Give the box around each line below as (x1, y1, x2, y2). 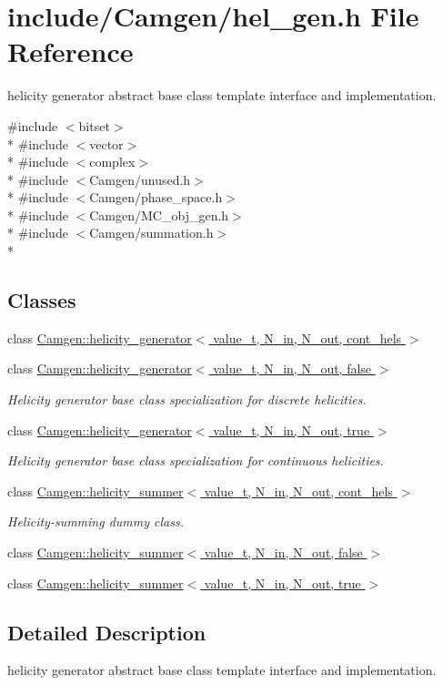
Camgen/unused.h (89, 169, 191, 189)
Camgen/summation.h (89, 223, 214, 242)
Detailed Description (7, 618, 206, 646)
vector (89, 134, 124, 153)
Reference (7, 33, 134, 70)
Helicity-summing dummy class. (7, 512, 185, 531)
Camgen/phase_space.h (89, 188, 223, 207)
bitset (78, 116, 110, 135)
